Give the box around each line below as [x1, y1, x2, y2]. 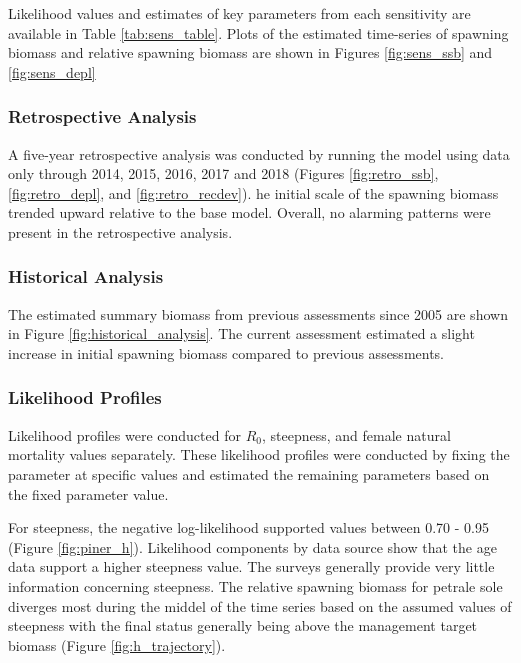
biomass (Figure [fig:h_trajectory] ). [8, 634, 226, 655]
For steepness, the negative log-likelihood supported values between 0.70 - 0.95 [8, 517, 489, 538]
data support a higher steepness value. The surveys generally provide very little [8, 556, 495, 577]
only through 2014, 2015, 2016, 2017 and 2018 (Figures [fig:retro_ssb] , [8, 163, 439, 184]
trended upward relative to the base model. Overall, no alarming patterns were [8, 202, 491, 223]
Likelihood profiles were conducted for [8, 424, 241, 445]
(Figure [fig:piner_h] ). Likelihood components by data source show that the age [8, 536, 497, 557]
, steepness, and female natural [261, 424, 451, 445]
